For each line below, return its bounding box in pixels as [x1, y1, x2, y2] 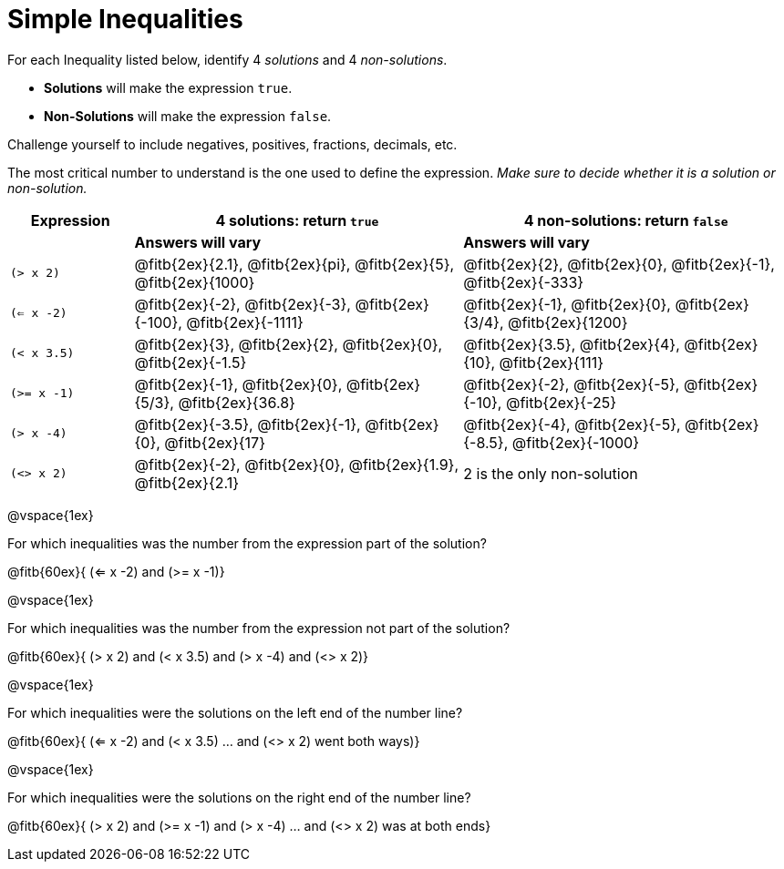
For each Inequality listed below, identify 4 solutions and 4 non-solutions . [7, 51, 448, 67]
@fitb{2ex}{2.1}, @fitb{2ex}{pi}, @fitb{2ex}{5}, [134, 254, 455, 273]
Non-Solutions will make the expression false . [44, 107, 332, 124]
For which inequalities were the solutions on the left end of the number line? [7, 704, 463, 721]
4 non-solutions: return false [523, 210, 728, 230]
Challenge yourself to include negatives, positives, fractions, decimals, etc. [7, 136, 458, 152]
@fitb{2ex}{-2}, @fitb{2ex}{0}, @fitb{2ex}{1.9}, [134, 455, 459, 474]
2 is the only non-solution [463, 464, 638, 483]
